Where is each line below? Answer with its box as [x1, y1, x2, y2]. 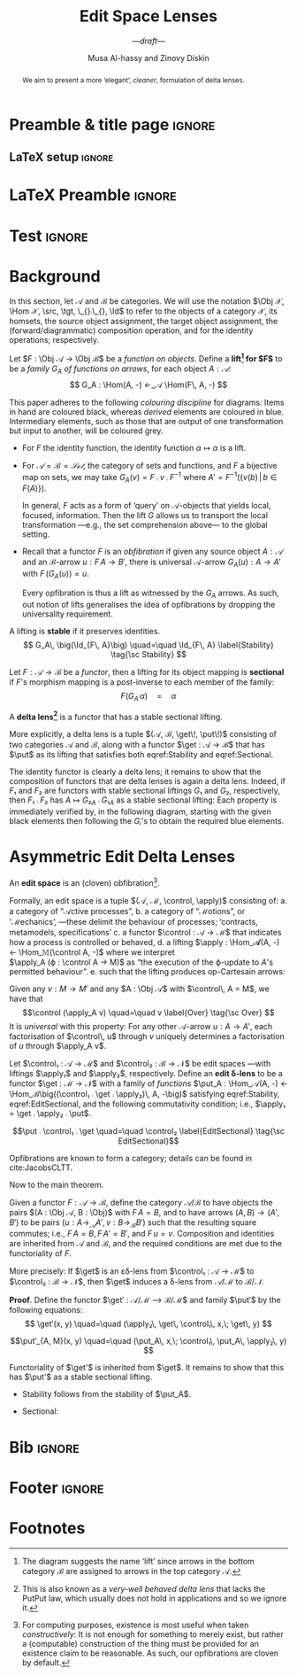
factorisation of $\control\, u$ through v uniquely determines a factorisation [9, 1030, 285, 1042]
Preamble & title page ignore [9, 114, 216, 135]
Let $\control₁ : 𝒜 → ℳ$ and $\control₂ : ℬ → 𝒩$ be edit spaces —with [9, 1058, 271, 1068]
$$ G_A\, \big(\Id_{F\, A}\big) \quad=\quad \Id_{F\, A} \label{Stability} [23, 640, 274, 650]
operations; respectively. [9, 335, 100, 345]
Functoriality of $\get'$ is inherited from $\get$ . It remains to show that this [9, 1362, 285, 1373]
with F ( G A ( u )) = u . [21, 569, 90, 581]
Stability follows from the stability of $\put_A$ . [21, 1389, 192, 1400]
